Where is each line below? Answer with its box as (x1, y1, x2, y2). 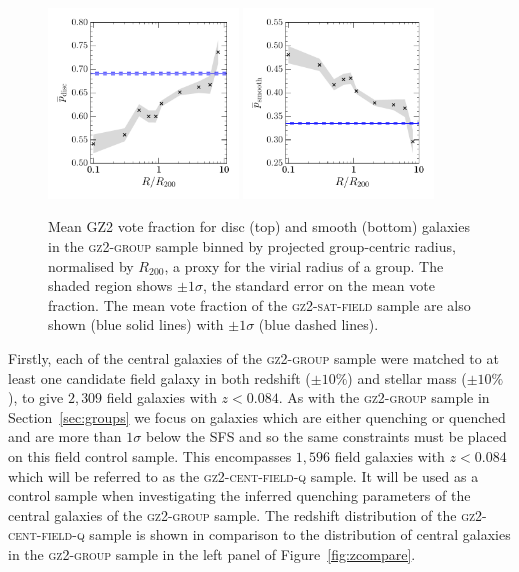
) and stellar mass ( (347, 367, 467, 388)
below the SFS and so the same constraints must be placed (145, 426, 507, 447)
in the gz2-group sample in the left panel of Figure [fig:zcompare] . (8, 543, 416, 564)
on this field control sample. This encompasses (8, 445, 292, 466)
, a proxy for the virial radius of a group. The (164, 255, 444, 276)
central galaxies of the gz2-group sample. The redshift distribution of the (8, 504, 457, 525)
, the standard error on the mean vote (202, 275, 435, 296)
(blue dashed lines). (258, 314, 379, 335)
